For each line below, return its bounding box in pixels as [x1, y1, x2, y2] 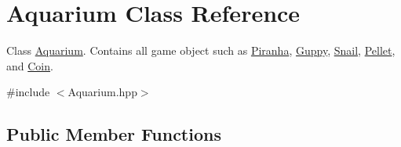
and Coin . [6, 57, 53, 73]
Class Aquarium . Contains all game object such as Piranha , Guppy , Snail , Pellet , [6, 42, 396, 59]
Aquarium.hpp [67, 84, 137, 100]
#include [6, 84, 50, 100]
